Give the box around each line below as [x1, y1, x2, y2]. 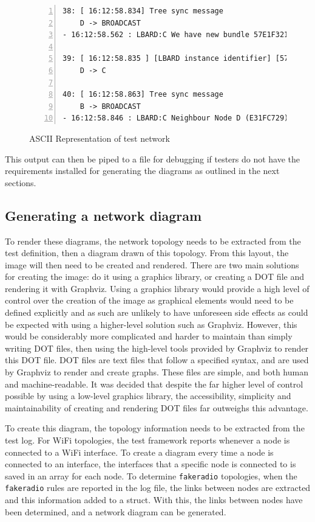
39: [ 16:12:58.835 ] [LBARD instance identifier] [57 [63, 54, 289, 63]
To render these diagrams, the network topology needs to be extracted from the [5, 234, 301, 247]
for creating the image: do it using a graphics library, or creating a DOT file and [5, 270, 304, 283]
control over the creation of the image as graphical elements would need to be [5, 294, 294, 307]
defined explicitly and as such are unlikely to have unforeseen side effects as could [5, 306, 308, 319]
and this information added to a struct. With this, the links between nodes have [5, 493, 303, 506]
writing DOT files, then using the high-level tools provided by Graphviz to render [5, 341, 309, 354]
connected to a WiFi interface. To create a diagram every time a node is [5, 445, 274, 458]
